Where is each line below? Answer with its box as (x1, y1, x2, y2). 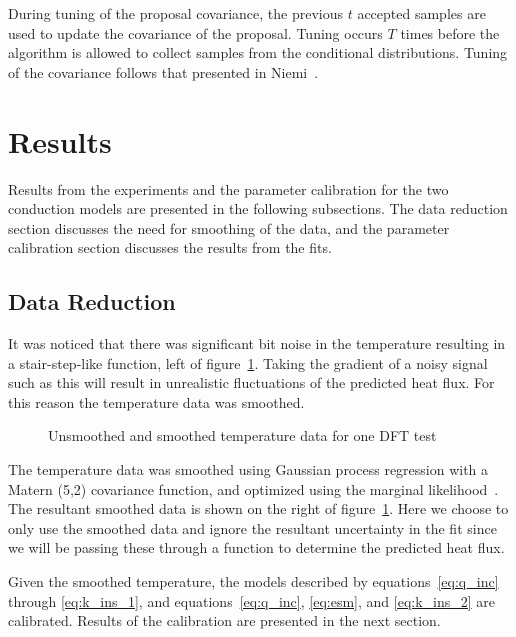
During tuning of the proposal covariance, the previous (8, 3, 343, 23)
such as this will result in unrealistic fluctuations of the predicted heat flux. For (8, 372, 495, 393)
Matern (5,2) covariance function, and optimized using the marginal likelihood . (8, 478, 499, 499)
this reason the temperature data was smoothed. (8, 391, 305, 412)
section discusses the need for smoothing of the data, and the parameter (8, 217, 450, 238)
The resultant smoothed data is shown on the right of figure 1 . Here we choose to (8, 498, 509, 519)
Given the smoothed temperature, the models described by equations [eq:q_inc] (8, 571, 499, 592)
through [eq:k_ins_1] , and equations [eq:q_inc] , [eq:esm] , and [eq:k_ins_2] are (8, 590, 496, 611)
